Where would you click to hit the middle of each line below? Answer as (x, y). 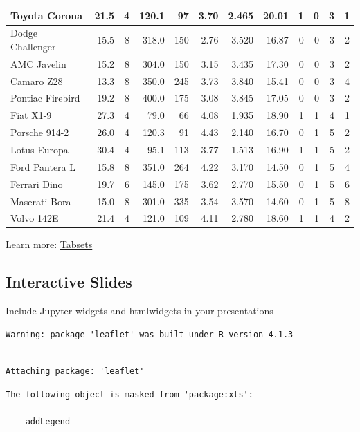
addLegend (48, 421)
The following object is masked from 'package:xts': (129, 394)
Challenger (33, 46)
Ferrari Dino (37, 184)
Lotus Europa (39, 149)
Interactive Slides (69, 282)
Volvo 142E (35, 218)
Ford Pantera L (43, 166)
